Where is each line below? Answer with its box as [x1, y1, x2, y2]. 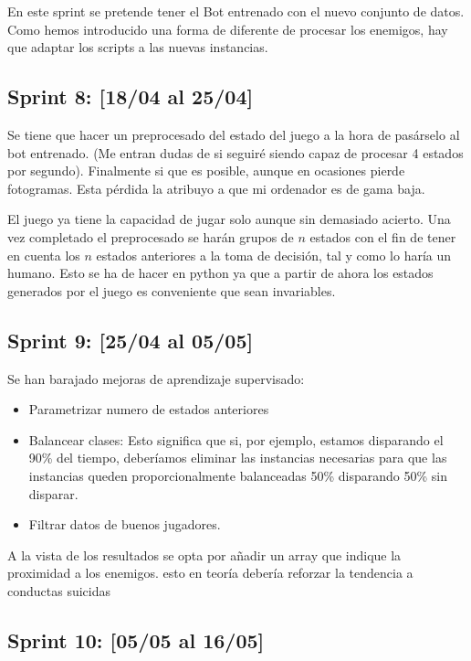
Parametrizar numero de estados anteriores [28, 400, 269, 419]
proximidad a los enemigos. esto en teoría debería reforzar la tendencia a [7, 563, 413, 582]
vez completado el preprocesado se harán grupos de [7, 227, 294, 246]
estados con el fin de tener [309, 227, 456, 246]
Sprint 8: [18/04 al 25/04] [7, 82, 254, 111]
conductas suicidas [7, 581, 111, 600]
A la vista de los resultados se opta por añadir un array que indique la [7, 545, 402, 564]
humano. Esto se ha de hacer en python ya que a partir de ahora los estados [7, 263, 434, 283]
